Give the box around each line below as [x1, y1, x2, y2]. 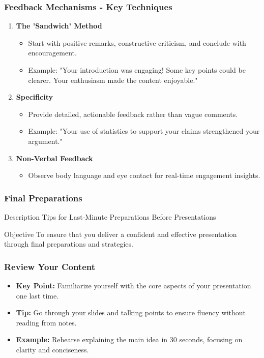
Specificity [16, 92, 53, 102]
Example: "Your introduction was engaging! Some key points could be [28, 65, 246, 75]
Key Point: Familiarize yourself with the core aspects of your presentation [16, 280, 251, 290]
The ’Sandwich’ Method [16, 20, 102, 31]
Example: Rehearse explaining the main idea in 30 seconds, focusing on [16, 334, 243, 345]
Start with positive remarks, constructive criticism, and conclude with [28, 37, 246, 48]
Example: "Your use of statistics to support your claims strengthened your [28, 126, 260, 136]
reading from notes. [16, 317, 77, 327]
